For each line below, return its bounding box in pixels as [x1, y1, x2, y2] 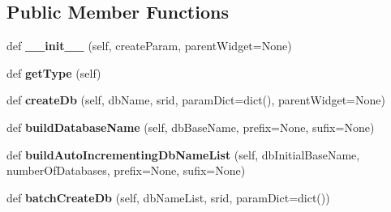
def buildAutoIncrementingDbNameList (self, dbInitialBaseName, [6, 146, 360, 163]
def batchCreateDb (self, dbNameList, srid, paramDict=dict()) [6, 189, 330, 206]
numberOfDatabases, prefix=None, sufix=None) [6, 162, 246, 179]
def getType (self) [6, 64, 101, 81]
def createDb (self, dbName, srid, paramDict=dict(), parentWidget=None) [6, 91, 385, 108]
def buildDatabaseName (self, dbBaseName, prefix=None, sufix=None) [6, 118, 375, 135]
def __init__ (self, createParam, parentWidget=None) [6, 37, 292, 54]
